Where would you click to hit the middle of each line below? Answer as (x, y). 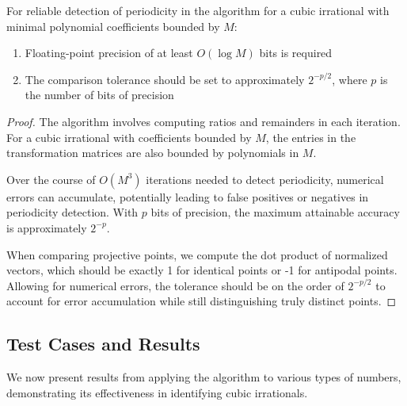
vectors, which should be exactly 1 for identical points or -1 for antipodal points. (202, 270)
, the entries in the (311, 137)
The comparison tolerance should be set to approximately (165, 79)
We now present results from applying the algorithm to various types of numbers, (204, 377)
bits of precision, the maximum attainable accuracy (275, 212)
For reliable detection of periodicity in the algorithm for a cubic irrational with (198, 10)
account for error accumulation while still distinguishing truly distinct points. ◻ (202, 301)
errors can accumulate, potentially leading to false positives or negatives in (188, 196)
